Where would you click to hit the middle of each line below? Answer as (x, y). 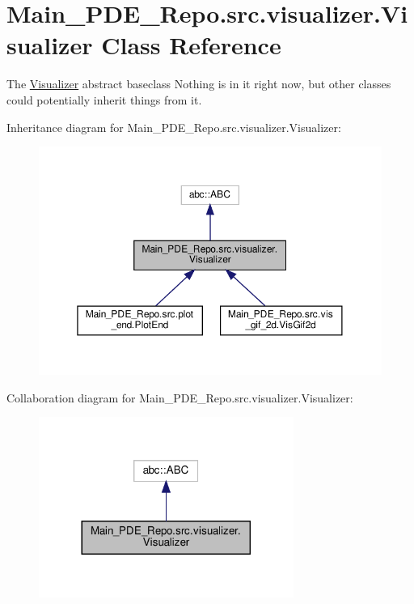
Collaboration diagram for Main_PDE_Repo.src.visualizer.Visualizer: (180, 397)
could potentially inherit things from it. (104, 99)
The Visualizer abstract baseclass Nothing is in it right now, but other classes (199, 84)
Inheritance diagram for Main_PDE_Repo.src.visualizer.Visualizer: (174, 127)
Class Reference (191, 45)
